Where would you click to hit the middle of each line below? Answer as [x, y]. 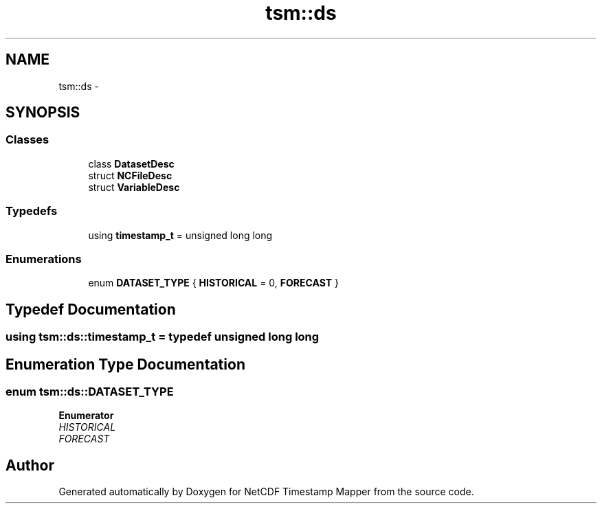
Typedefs [32, 211]
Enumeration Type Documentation [125, 364]
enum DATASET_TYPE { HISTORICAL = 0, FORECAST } [214, 283]
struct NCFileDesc [130, 175]
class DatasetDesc [131, 163]
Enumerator [86, 416]
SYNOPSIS [43, 113]
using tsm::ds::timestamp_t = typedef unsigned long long [163, 337]
